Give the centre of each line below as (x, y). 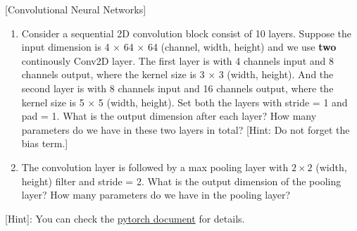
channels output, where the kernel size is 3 (113, 74)
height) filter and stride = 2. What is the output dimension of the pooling (181, 181)
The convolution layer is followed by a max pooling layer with (155, 167)
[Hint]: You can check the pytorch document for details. (125, 218)
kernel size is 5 (53, 102)
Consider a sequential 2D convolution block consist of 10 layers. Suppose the (186, 33)
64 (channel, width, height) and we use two (242, 47)
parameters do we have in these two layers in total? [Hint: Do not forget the (186, 129)
